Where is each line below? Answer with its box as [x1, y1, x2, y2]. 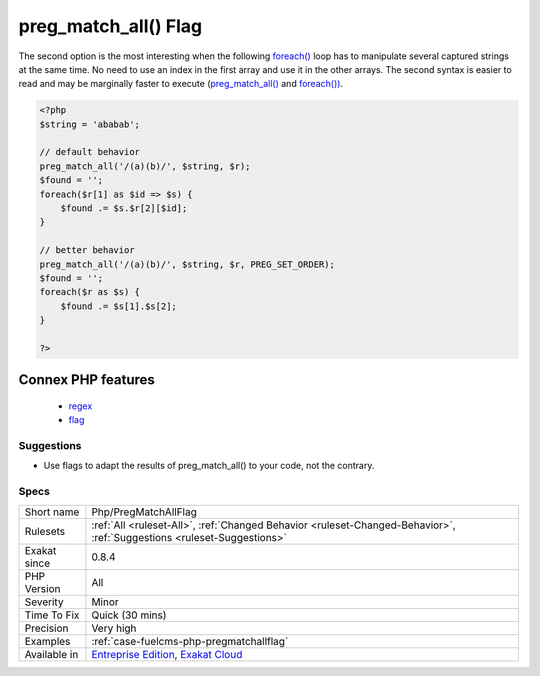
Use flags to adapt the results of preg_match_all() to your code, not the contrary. [43, 460, 375, 472]
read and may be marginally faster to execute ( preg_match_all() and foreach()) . [18, 78, 344, 90]
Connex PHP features [18, 371, 155, 389]
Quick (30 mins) [91, 608, 167, 622]
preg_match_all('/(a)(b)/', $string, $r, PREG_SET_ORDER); [39, 258, 335, 270]
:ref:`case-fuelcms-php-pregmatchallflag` [91, 634, 289, 648]
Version [24, 581, 61, 595]
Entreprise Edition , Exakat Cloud [91, 647, 243, 661]
